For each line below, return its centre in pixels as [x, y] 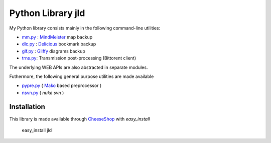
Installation [27, 107]
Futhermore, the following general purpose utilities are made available [82, 76]
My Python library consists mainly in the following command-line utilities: [85, 28]
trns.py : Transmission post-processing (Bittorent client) [79, 58]
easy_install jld [37, 130]
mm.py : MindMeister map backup [57, 37]
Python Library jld [47, 13]
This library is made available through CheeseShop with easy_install [80, 119]
